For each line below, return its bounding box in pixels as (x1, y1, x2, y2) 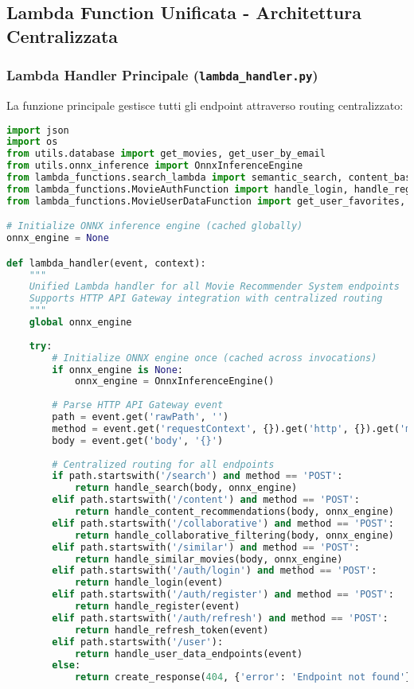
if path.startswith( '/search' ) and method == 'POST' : (52, 470, 343, 482)
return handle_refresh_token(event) (74, 624, 269, 636)
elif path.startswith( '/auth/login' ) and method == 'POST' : (52, 565, 377, 577)
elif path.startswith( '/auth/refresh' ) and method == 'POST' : (52, 612, 389, 624)
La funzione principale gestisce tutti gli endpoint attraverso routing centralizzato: (6, 96, 404, 113)
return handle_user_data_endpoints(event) (74, 648, 303, 660)
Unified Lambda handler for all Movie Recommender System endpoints (29, 281, 400, 293)
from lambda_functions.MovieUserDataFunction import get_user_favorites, (6, 195, 406, 207)
